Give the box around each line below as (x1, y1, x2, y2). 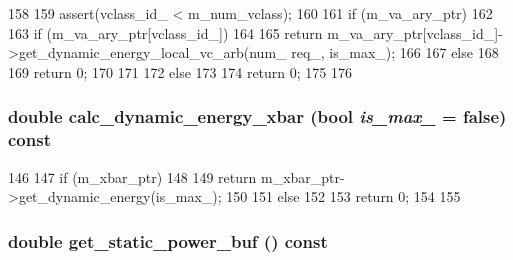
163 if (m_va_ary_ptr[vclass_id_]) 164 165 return (8, 22, 323, 43)
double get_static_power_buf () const (8, 228, 328, 253)
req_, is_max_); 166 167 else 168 (291, 42, 499, 63)
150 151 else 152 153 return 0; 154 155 (226, 186, 461, 207)
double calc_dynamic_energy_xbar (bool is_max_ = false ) (8, 104, 507, 129)
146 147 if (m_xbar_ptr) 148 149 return (8, 166, 257, 187)
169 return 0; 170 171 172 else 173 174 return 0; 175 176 (8, 61, 352, 82)
